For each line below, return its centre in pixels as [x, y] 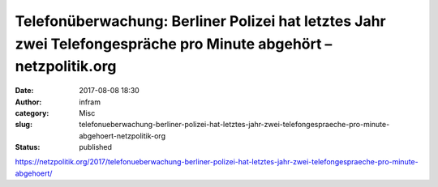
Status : [28, 147]
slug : [24, 125]
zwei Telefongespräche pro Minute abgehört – [174, 44]
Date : [24, 91]
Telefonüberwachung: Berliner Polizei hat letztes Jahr [200, 21]
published [96, 147]
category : [32, 113]
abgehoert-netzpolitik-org [122, 136]
